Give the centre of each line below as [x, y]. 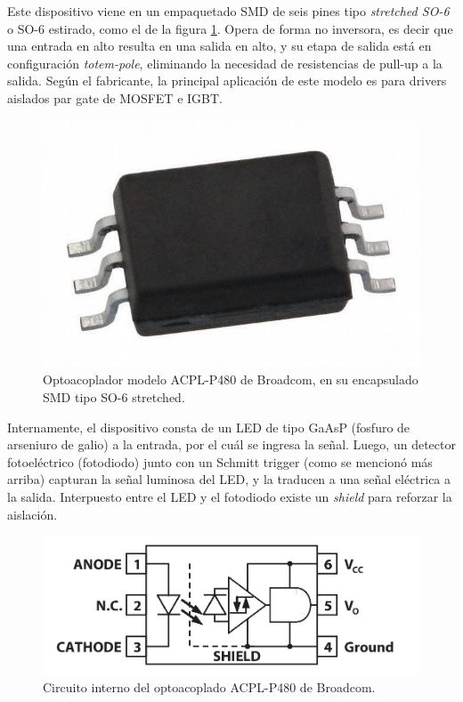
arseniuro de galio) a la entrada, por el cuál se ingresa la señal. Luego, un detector [231, 444]
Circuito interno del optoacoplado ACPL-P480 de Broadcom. [209, 686]
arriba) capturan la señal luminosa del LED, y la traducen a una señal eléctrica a [229, 479]
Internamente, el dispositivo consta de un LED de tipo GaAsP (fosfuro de [209, 427]
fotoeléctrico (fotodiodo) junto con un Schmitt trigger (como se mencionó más [220, 461]
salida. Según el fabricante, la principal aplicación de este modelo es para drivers [227, 81]
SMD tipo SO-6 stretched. [114, 397]
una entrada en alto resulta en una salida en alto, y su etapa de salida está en [219, 46]
